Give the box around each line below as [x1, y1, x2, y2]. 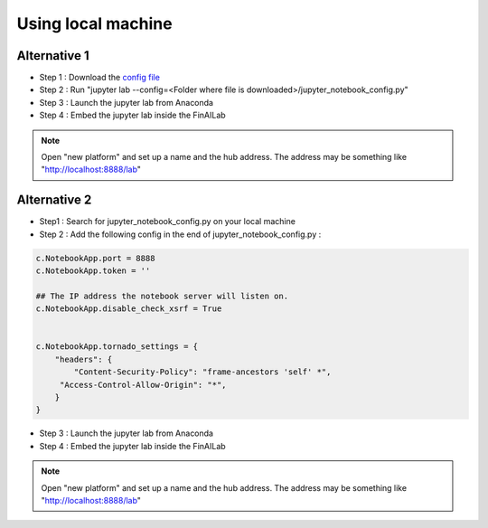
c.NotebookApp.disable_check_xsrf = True [35, 304, 222, 314]
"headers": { [54, 354, 113, 364]
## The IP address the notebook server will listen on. [35, 290, 289, 301]
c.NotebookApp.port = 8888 [35, 253, 155, 263]
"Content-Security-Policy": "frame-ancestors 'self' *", [73, 367, 332, 377]
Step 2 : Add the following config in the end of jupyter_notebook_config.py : [39, 229, 322, 240]
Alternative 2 [16, 193, 92, 208]
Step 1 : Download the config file [39, 72, 160, 83]
